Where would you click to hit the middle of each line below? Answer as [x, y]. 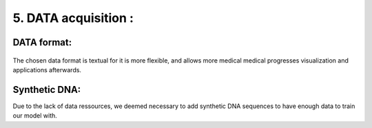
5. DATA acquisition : [73, 18]
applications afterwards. [47, 70]
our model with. [35, 116]
